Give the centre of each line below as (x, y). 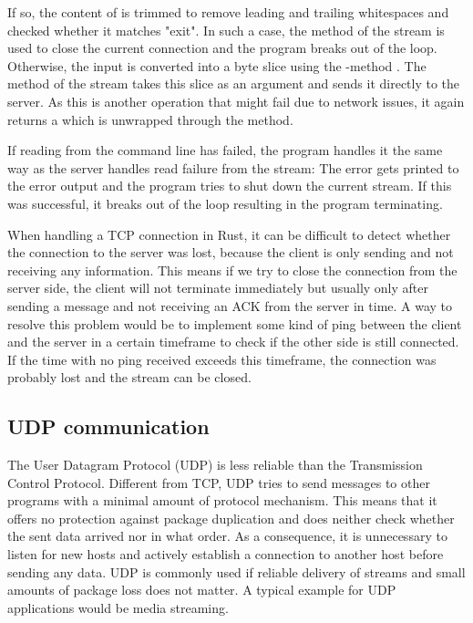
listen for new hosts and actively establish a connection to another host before (226, 554)
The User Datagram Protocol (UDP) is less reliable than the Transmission (215, 465)
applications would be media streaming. (118, 607)
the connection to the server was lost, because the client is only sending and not (231, 252)
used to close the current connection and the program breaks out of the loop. (222, 48)
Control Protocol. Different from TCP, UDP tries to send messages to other (219, 482)
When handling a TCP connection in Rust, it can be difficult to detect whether (229, 234)
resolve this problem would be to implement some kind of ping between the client (235, 323)
